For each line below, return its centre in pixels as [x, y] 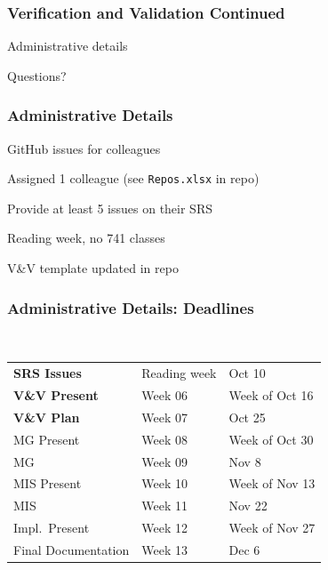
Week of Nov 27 [272, 528]
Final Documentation [72, 549]
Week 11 [165, 506]
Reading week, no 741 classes [86, 238]
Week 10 [165, 483]
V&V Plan [47, 417]
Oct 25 [247, 417]
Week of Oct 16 [271, 395]
